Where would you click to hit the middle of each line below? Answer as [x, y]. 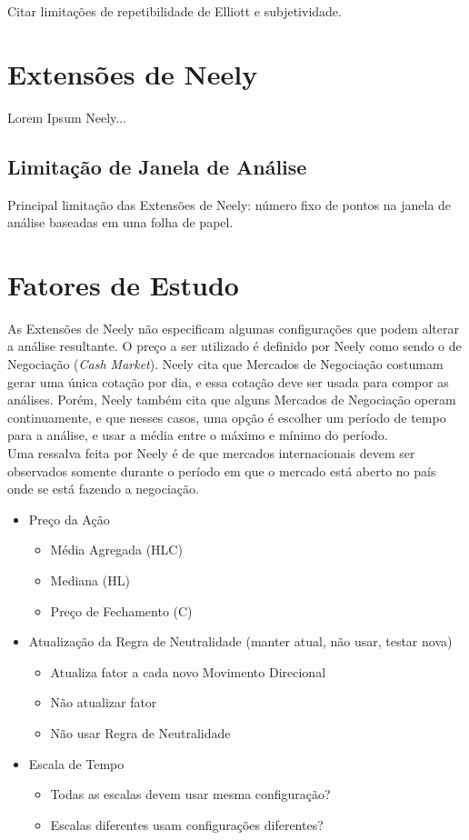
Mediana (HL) [90, 580]
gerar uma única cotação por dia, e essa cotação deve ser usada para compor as [228, 381]
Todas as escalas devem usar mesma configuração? [190, 794]
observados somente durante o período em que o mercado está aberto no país [222, 470]
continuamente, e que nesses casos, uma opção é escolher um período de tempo [227, 417]
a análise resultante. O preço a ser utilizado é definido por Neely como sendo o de [234, 346]
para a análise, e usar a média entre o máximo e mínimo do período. [198, 435]
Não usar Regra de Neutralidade [140, 732]
